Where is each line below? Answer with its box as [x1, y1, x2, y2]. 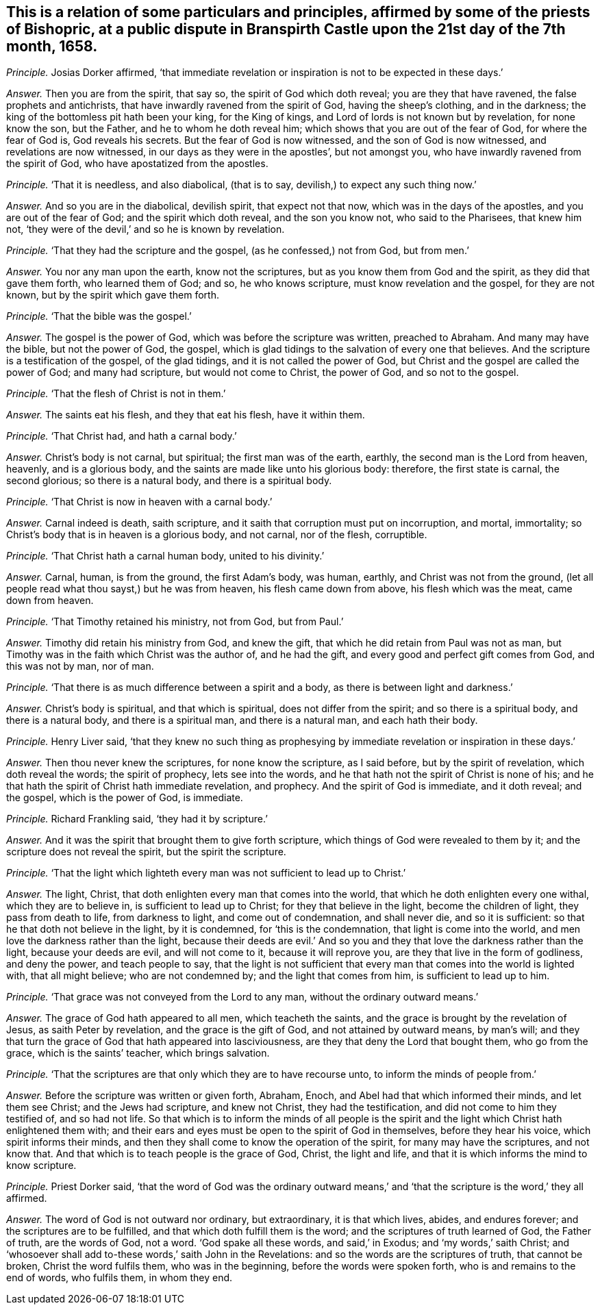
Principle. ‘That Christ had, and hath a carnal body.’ [6, 430, 237, 442]
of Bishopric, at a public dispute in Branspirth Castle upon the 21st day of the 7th [6, 21, 566, 38]
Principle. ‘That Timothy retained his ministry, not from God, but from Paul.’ [6, 616, 344, 628]
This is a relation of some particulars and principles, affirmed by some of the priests [6, 3, 590, 21]
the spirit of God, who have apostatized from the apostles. [6, 158, 268, 170]
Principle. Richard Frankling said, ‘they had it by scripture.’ [6, 813, 268, 825]
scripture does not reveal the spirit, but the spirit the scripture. [6, 846, 286, 858]
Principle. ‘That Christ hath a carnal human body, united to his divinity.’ [6, 550, 325, 562]
